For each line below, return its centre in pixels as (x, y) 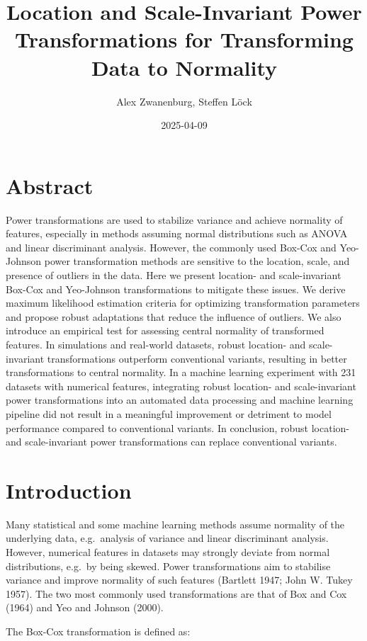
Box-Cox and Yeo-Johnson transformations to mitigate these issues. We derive (176, 289)
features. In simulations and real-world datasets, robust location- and (156, 344)
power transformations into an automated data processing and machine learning (180, 400)
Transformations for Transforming (184, 39)
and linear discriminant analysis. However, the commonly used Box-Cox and (171, 247)
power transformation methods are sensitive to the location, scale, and (197, 261)
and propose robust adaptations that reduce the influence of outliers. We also (174, 316)
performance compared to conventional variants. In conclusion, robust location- (177, 427)
